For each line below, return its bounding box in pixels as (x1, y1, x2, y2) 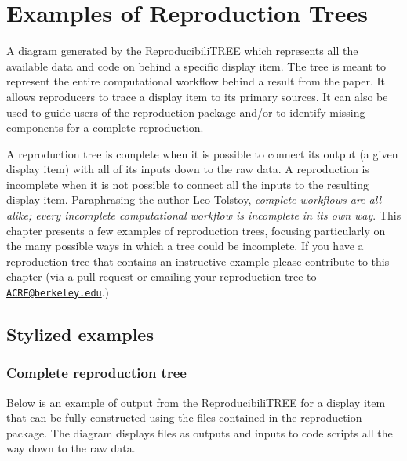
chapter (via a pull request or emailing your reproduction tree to (6, 268, 317, 285)
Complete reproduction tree (6, 363, 187, 383)
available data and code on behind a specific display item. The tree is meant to (6, 57, 387, 74)
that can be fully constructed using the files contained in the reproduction (6, 409, 362, 426)
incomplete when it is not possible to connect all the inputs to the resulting (6, 176, 369, 192)
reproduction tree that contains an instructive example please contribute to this (6, 252, 390, 269)
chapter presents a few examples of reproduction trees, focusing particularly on (6, 222, 386, 238)
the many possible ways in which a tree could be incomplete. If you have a (6, 238, 364, 254)
